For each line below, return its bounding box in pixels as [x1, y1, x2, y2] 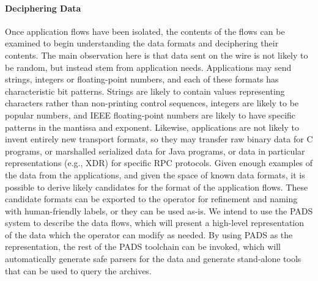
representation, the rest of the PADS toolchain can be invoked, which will [5, 240, 281, 253]
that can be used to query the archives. [5, 264, 152, 277]
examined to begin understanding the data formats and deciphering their [5, 37, 279, 49]
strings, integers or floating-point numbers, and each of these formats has [5, 73, 279, 86]
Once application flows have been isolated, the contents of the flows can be [5, 24, 285, 37]
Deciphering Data [5, 1, 81, 14]
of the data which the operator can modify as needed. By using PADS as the [5, 228, 293, 241]
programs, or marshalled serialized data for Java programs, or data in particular [5, 144, 305, 157]
